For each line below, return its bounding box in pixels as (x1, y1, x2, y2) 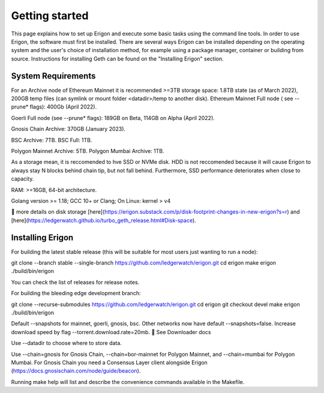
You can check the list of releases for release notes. (11, 278, 140, 286)
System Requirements (11, 71, 96, 81)
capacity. (11, 175, 34, 182)
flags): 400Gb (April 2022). (29, 103, 97, 110)
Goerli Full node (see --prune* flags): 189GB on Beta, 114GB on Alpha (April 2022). (11, 114, 215, 121)
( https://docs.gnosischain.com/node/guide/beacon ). (11, 367, 141, 374)
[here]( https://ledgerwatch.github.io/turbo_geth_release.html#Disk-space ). (11, 217, 196, 224)
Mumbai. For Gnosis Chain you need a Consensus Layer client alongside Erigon (11, 359, 208, 366)
